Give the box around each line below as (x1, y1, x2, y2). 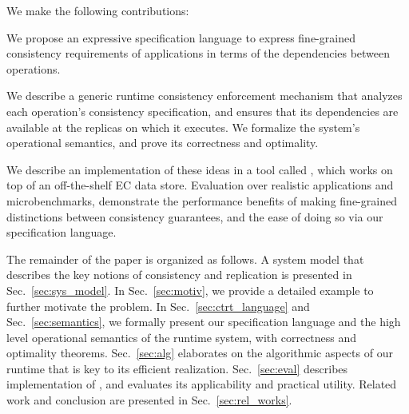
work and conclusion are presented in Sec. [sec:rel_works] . (6, 392, 292, 408)
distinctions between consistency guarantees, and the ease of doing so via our (6, 208, 383, 225)
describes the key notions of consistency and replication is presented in (6, 266, 352, 283)
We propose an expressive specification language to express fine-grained (6, 29, 355, 46)
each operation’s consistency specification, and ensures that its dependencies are (6, 102, 399, 119)
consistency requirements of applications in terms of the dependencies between (6, 45, 391, 62)
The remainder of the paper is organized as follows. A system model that (6, 250, 364, 267)
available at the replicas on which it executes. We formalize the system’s (6, 118, 360, 135)
